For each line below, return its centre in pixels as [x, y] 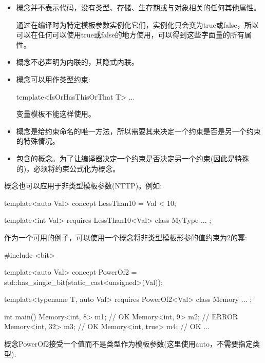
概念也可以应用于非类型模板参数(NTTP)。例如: [83, 186]
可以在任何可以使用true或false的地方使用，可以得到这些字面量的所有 [130, 35]
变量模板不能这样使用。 [56, 114]
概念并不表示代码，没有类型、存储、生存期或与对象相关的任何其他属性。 [138, 7]
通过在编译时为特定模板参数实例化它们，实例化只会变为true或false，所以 [137, 24]
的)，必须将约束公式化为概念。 [68, 168]
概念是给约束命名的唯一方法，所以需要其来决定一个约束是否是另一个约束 [138, 131]
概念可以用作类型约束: [53, 79]
